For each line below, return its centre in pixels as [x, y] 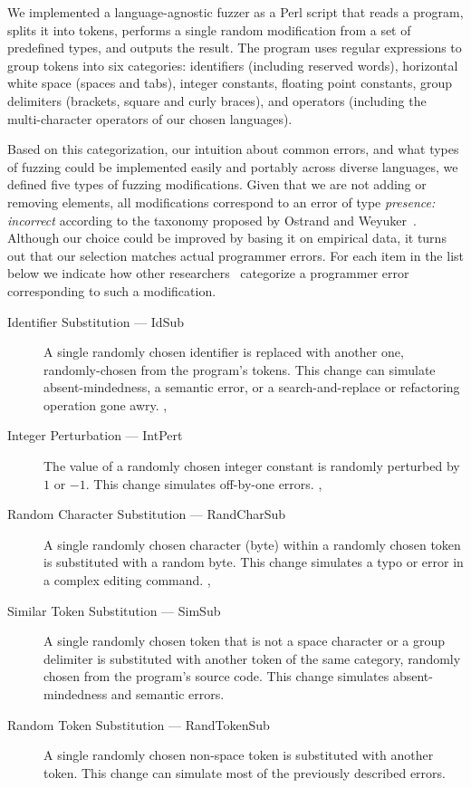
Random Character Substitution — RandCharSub [147, 514]
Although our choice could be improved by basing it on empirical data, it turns [227, 238]
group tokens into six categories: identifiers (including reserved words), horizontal [233, 65]
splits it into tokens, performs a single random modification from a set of [209, 29]
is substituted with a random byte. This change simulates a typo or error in [254, 562]
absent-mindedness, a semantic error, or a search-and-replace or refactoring [252, 387]
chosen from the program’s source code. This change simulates [216, 676]
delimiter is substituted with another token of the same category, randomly [252, 658]
